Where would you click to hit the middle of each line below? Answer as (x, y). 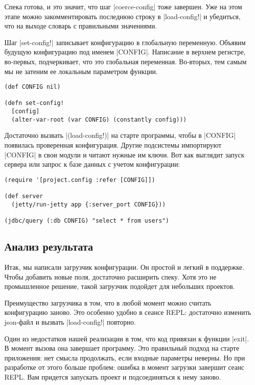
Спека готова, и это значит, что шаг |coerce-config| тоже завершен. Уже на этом (123, 6)
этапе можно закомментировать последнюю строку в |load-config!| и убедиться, (123, 16)
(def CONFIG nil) (33, 87)
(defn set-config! (34, 103)
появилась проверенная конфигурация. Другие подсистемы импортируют (113, 145)
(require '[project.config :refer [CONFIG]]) (80, 180)
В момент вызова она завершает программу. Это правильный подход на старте (122, 348)
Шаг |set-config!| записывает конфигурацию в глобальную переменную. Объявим (125, 42)
